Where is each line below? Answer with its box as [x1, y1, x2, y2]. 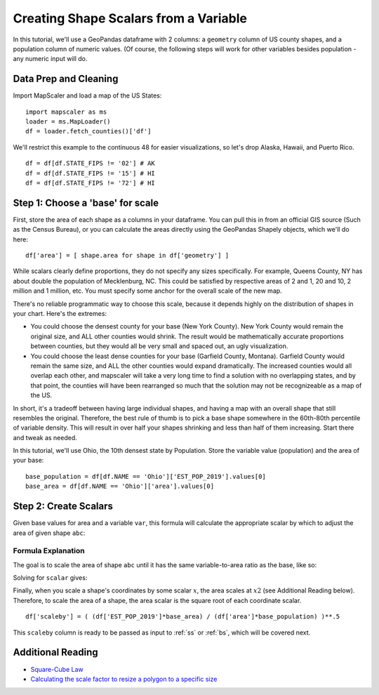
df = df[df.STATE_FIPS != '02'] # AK [25, 159, 156, 168]
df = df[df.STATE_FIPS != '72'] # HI [25, 179, 156, 187]
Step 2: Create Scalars [13, 501, 114, 512]
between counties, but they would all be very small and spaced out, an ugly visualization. [30, 342, 288, 350]
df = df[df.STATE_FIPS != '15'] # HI [25, 169, 156, 177]
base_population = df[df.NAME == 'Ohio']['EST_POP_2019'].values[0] [25, 472, 266, 480]
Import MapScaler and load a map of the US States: [13, 91, 162, 100]
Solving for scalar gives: [13, 574, 88, 582]
